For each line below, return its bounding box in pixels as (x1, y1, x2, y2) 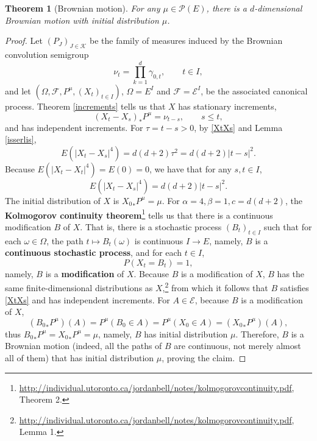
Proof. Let (5, 34, 43, 47)
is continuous (134, 234, 183, 247)
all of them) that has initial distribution (5, 351, 154, 364)
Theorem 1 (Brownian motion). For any (5, 2, 160, 14)
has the (277, 267, 305, 280)
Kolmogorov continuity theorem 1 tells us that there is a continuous (5, 206, 273, 221)
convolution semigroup (5, 48, 89, 60)
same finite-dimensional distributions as (5, 281, 153, 294)
